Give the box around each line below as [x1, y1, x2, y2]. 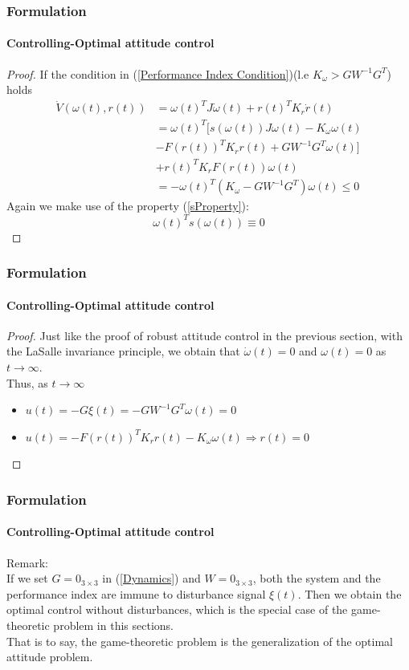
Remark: [6, 554, 48, 571]
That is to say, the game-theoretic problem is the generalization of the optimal [6, 632, 393, 649]
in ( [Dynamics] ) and [102, 570, 201, 587]
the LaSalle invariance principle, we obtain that [6, 343, 240, 359]
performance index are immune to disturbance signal [6, 585, 266, 602]
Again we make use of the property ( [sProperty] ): [6, 197, 249, 214]
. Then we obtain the [297, 585, 402, 602]
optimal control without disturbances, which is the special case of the [6, 601, 348, 618]
